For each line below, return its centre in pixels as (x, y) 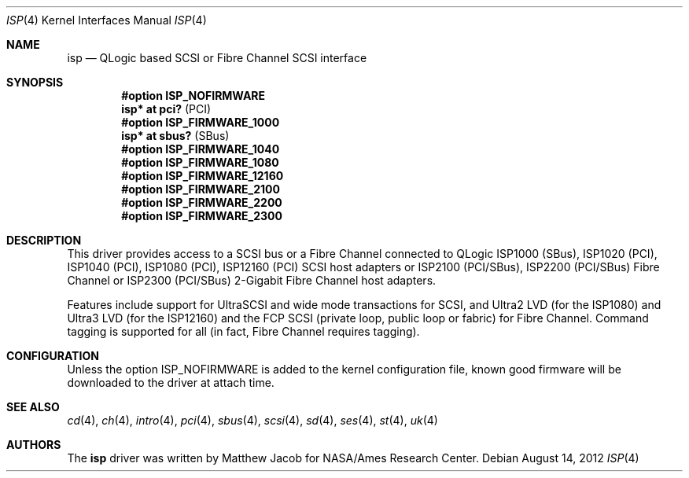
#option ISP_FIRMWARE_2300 (202, 216)
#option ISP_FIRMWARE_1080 (200, 162)
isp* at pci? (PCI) (166, 109)
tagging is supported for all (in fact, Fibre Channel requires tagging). (243, 331)
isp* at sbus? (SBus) (175, 136)
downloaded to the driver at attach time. (171, 382)
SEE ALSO (33, 407)
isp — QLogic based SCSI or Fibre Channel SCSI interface (217, 58)
